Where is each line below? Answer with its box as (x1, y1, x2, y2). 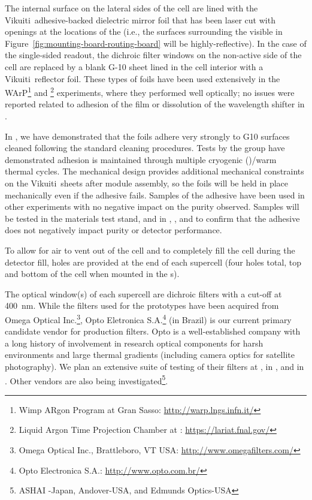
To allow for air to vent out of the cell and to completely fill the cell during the (5, 243, 295, 256)
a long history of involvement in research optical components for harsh (5, 336, 263, 349)
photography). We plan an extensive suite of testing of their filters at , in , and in (5, 360, 304, 372)
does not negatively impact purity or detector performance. (5, 224, 222, 236)
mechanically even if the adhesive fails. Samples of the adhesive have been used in (5, 188, 305, 201)
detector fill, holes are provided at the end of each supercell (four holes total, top (5, 255, 302, 268)
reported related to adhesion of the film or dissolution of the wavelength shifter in (5, 98, 305, 110)
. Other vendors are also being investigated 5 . (5, 372, 168, 387)
